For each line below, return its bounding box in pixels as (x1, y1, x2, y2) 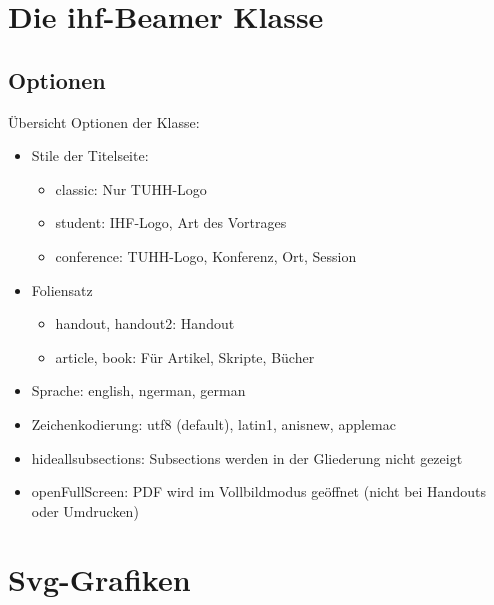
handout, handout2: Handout (55, 313, 235, 334)
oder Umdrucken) (31, 500, 139, 521)
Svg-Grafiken (8, 559, 191, 600)
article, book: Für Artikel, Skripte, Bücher (55, 346, 315, 367)
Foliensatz (31, 279, 93, 300)
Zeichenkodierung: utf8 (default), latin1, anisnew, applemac (31, 413, 396, 434)
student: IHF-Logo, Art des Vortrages (55, 212, 287, 233)
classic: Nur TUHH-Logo (55, 178, 207, 199)
